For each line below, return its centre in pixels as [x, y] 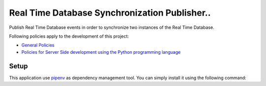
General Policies [38, 45]
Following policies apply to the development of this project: [69, 36]
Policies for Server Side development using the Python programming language [101, 52]
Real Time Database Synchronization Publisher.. [110, 13]
